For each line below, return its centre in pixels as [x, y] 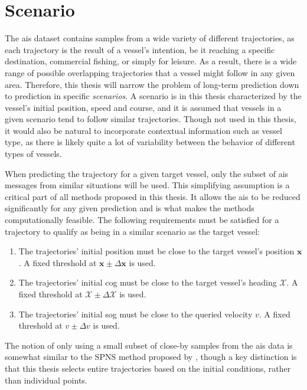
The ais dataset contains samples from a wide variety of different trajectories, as [150, 38]
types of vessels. [33, 154]
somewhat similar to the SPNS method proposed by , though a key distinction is [151, 357]
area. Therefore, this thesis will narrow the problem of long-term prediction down [152, 84]
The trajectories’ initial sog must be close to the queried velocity [135, 314]
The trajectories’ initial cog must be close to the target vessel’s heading [148, 282]
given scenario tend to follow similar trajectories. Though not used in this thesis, [151, 119]
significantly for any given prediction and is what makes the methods [130, 208]
